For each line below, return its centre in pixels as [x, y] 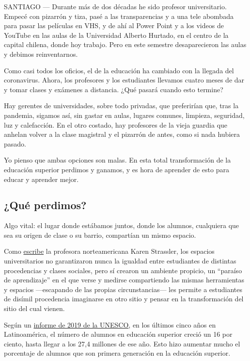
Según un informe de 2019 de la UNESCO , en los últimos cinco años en [110, 324]
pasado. [15, 143]
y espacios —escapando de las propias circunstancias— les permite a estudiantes [123, 289]
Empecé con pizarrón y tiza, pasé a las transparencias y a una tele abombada [119, 16]
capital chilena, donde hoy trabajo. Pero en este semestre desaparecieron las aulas [125, 44]
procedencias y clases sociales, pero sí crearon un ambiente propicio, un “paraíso [123, 270]
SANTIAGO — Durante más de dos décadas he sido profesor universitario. [115, 6]
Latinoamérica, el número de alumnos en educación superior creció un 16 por [118, 334]
